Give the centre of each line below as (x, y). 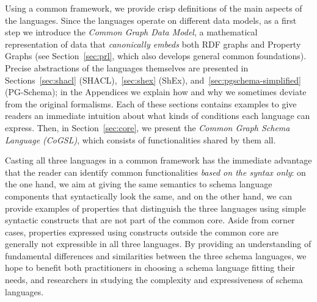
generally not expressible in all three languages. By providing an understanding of (158, 244)
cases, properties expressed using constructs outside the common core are (142, 232)
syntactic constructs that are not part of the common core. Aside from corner (150, 220)
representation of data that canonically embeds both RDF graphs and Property (153, 44)
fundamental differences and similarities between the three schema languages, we (156, 255)
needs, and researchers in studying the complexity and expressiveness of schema (154, 280)
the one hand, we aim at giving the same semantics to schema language (139, 184)
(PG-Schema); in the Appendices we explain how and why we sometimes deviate (156, 92)
